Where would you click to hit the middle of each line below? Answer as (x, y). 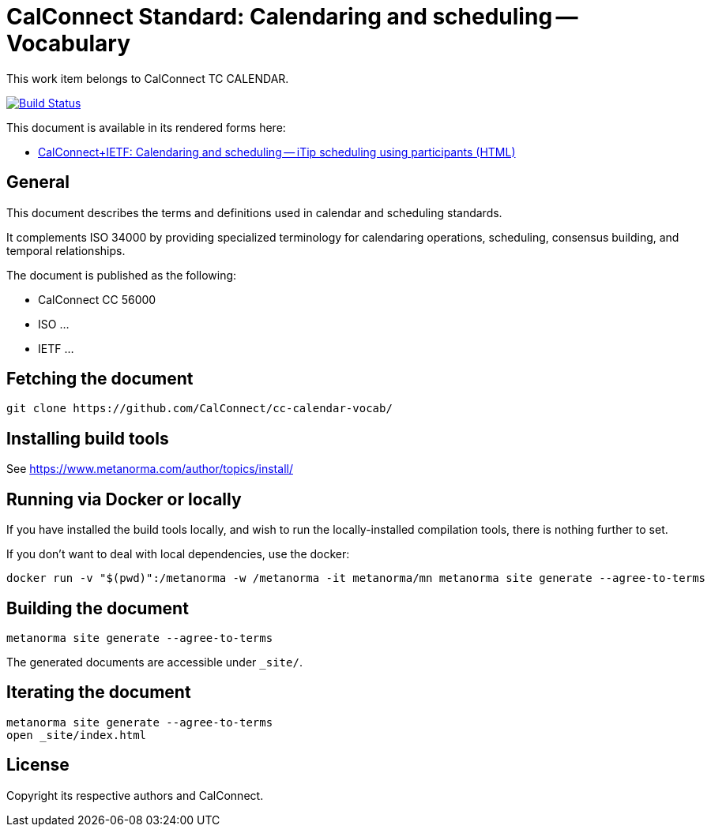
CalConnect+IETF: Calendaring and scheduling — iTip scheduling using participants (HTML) (277, 152)
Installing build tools (88, 438)
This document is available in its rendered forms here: (146, 127)
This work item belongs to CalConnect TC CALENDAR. (148, 78)
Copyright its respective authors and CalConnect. (135, 795)
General (38, 182)
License (38, 765)
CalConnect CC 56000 (97, 299)
